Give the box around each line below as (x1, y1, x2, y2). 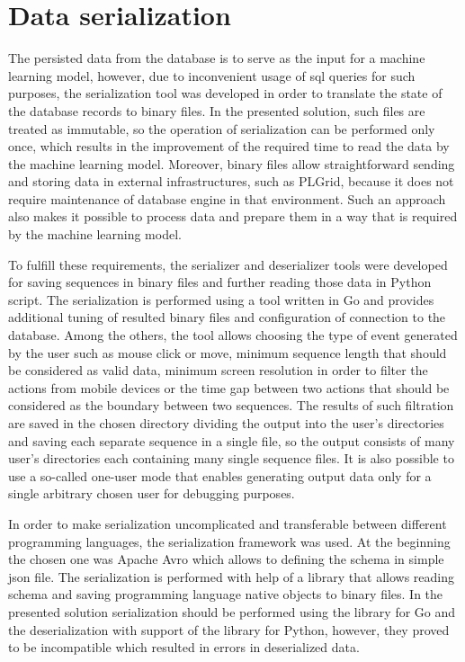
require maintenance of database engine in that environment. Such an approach (8, 189, 446, 208)
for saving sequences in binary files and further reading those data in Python (8, 273, 432, 291)
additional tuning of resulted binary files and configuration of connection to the (8, 308, 446, 327)
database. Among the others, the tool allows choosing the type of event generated (8, 326, 458, 344)
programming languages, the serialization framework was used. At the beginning (8, 532, 451, 550)
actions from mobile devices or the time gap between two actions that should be (8, 378, 450, 397)
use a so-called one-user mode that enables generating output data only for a (8, 466, 432, 485)
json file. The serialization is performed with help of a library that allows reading (8, 567, 455, 586)
